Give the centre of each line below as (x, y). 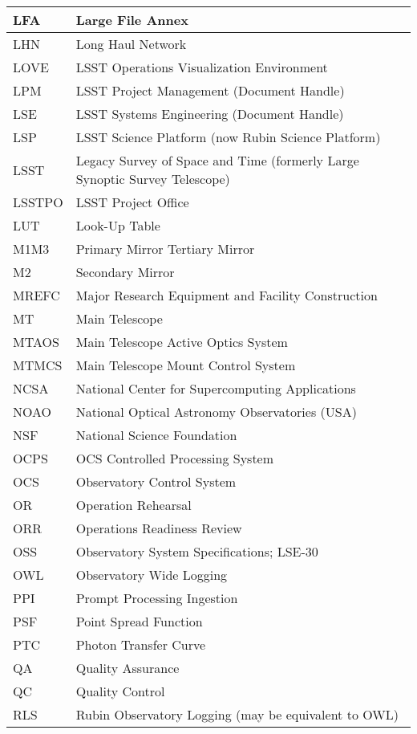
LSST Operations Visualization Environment (202, 67)
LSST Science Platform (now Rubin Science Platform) (228, 137)
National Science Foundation (156, 435)
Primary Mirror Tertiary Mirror (165, 249)
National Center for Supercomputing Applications (216, 388)
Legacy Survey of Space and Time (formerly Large (217, 160)
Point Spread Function (139, 621)
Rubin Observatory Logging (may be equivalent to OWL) (237, 714)
